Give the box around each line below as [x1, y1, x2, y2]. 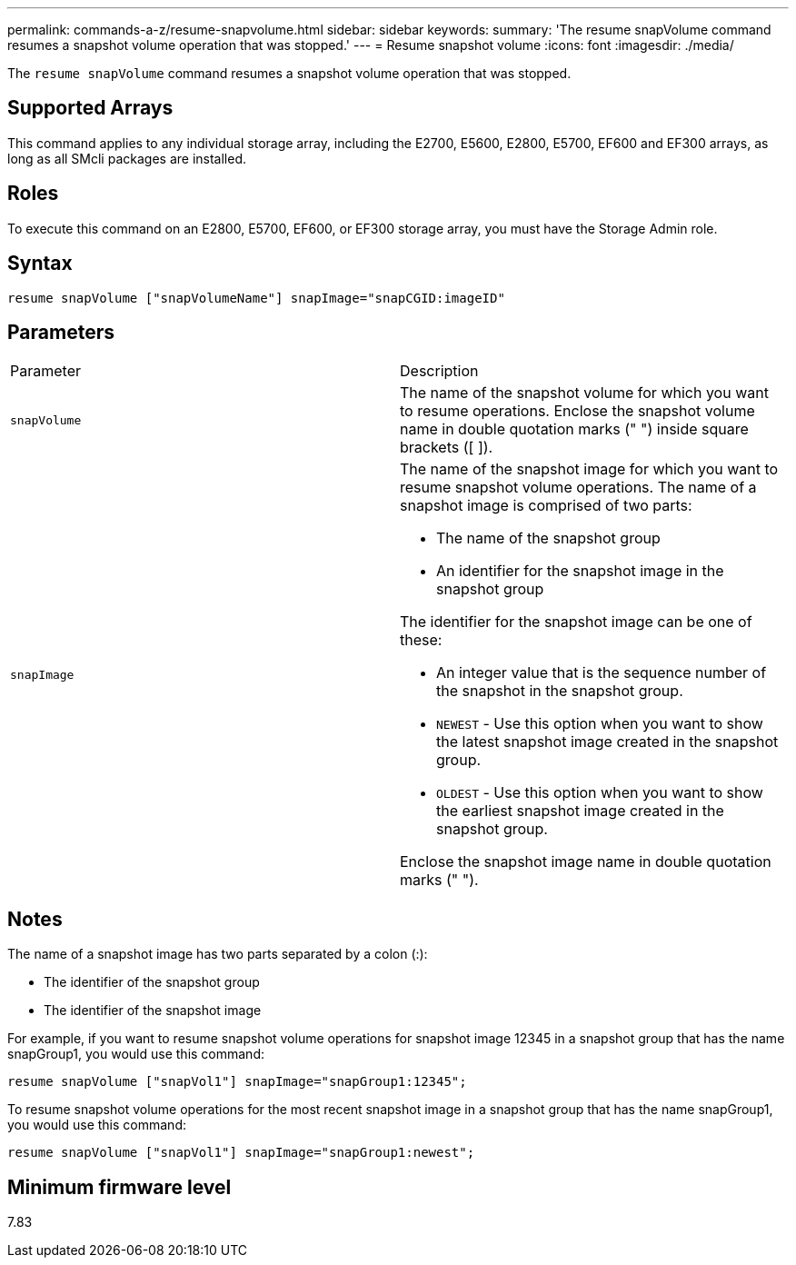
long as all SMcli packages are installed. [7, 150, 246, 166]
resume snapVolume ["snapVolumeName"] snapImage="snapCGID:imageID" [7, 290, 505, 305]
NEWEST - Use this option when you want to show [436, 714, 763, 733]
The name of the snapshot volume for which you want [400, 383, 769, 403]
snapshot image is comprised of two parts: [400, 496, 692, 515]
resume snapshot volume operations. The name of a [400, 478, 757, 497]
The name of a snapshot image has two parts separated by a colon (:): [7, 946, 428, 962]
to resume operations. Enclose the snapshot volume [400, 402, 755, 421]
